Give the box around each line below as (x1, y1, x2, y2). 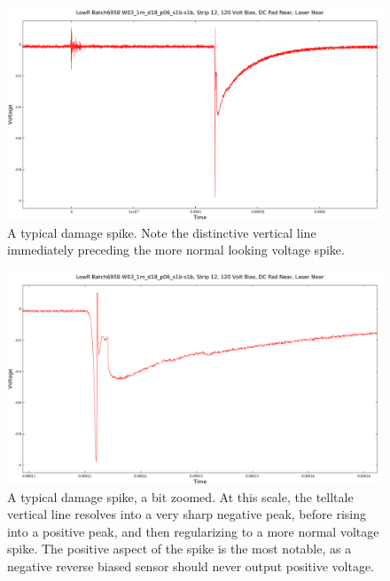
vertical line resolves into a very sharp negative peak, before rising (7, 505, 366, 523)
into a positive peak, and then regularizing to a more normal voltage (7, 522, 379, 540)
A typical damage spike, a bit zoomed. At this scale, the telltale (7, 487, 354, 506)
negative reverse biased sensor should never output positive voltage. (7, 557, 374, 576)
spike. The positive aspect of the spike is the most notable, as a (7, 539, 352, 558)
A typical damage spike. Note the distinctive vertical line (7, 223, 316, 241)
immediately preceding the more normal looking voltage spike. (7, 240, 345, 259)
